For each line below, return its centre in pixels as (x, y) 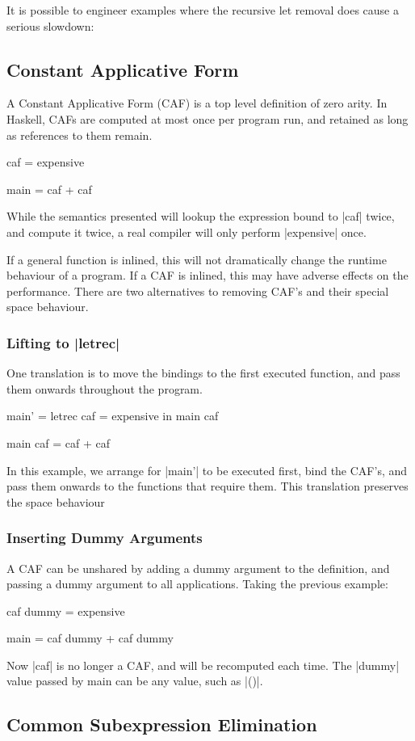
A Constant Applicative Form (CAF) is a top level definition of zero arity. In (197, 103)
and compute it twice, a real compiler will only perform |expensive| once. (187, 232)
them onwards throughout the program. (105, 388)
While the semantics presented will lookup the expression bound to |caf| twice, (201, 216)
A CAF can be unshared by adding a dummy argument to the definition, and (198, 568)
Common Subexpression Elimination (162, 724)
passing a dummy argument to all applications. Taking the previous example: (197, 584)
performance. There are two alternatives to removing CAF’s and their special (198, 291)
